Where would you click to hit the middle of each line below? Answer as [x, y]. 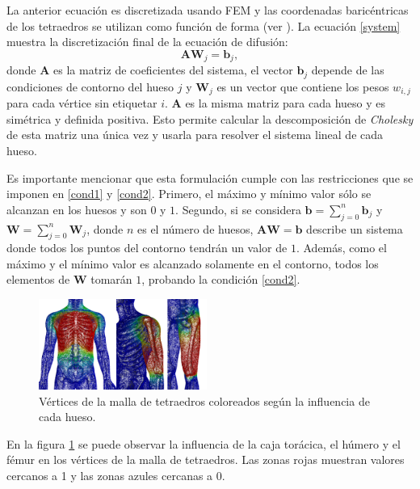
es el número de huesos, [195, 228]
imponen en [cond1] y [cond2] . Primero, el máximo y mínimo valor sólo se [189, 194]
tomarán [111, 279]
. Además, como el [341, 248]
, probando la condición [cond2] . [221, 279]
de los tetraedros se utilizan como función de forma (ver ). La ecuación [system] [204, 25]
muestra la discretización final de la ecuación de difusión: [147, 42]
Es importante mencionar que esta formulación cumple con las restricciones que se [210, 177]
